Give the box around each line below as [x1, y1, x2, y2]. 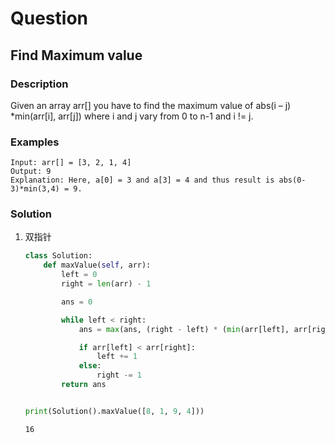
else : [78, 361, 102, 371]
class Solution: [24, 251, 93, 261]
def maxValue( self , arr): [43, 260, 152, 271]
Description [10, 77, 69, 91]
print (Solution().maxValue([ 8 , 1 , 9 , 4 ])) [24, 406, 205, 416]
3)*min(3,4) [10, 184, 60, 194]
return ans [61, 380, 107, 390]
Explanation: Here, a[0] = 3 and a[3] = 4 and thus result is [10, 175, 275, 186]
